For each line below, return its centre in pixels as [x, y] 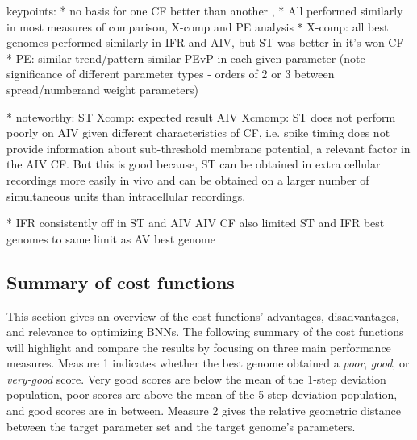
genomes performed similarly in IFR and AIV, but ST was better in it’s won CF [205, 42]
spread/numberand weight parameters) [102, 89]
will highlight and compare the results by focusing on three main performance [199, 347]
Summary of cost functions [121, 282]
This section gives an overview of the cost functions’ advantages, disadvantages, [203, 315]
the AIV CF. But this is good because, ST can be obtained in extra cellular [194, 164]
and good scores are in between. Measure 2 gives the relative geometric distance [204, 411]
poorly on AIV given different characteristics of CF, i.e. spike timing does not [198, 133]
